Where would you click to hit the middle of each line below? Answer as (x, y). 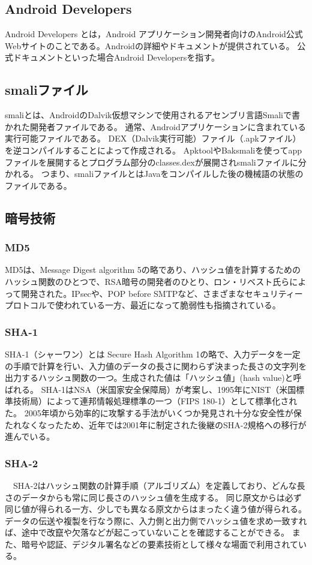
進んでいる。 (30, 436)
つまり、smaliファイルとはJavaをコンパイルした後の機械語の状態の (172, 174)
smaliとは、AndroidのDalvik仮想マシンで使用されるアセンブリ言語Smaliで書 (152, 115)
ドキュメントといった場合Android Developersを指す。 (116, 57)
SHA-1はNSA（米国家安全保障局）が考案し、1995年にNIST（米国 (169, 389)
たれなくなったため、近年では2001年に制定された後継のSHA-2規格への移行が (156, 424)
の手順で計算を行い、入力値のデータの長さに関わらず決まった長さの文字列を (156, 366)
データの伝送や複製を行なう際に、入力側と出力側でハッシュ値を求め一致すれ (156, 520)
